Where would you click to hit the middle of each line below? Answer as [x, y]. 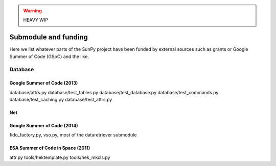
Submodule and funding [49, 37]
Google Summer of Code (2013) [44, 83]
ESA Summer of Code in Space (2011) [50, 148]
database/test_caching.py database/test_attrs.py [61, 100]
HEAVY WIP [36, 20]
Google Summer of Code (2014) [44, 126]
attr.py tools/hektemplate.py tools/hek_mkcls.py [60, 157]
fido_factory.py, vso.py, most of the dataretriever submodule [73, 135]
